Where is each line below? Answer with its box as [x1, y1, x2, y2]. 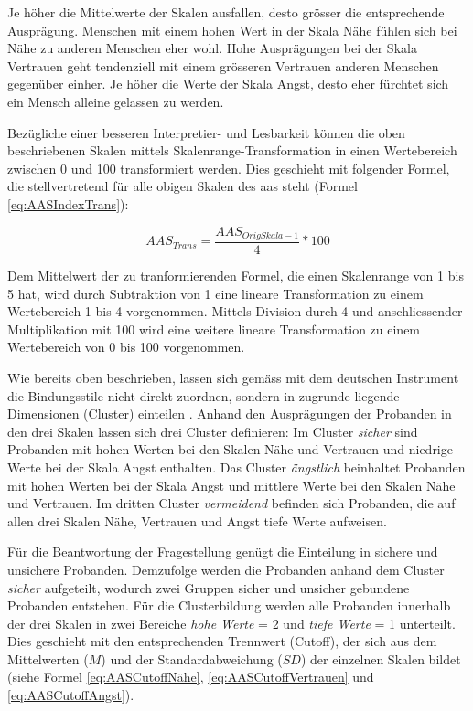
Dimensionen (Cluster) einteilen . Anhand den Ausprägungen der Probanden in [7, 404, 452, 423]
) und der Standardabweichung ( [101, 649, 283, 668]
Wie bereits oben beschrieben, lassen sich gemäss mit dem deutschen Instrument [7, 367, 459, 387]
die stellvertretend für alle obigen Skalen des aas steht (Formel [7, 176, 358, 196]
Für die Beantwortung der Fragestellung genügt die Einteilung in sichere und [7, 542, 438, 561]
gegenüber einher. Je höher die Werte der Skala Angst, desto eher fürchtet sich [7, 74, 449, 93]
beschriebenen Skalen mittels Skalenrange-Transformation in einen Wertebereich [7, 141, 457, 160]
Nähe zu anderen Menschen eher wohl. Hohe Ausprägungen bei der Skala [7, 38, 417, 58]
